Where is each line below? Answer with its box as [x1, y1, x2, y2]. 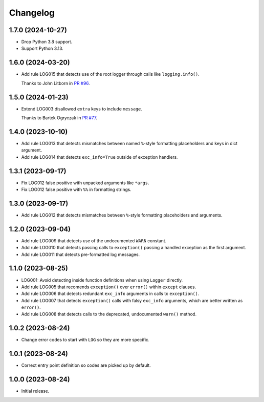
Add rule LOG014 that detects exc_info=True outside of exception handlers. [21, 154, 178, 160]
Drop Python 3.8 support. [21, 39, 73, 45]
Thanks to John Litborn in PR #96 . [21, 80, 90, 86]
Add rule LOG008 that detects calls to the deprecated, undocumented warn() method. [21, 311, 197, 317]
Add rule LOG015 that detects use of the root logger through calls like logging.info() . [21, 71, 200, 77]
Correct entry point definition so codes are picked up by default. [21, 362, 151, 368]
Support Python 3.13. [21, 45, 64, 51]
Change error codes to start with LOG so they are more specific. [21, 337, 150, 343]
